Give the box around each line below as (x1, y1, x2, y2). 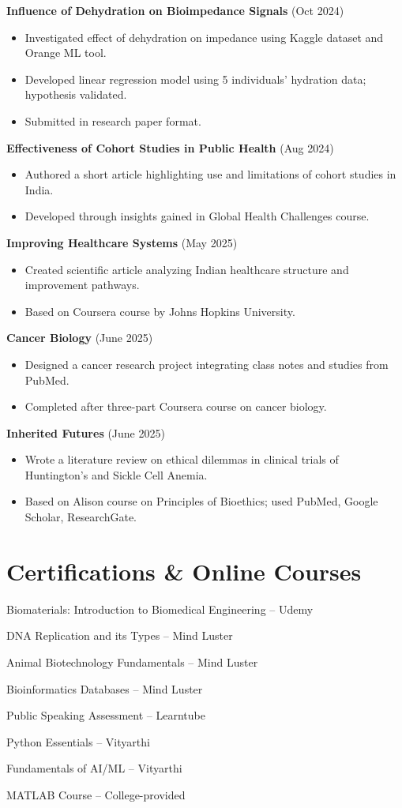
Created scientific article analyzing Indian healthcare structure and (24, 261, 349, 277)
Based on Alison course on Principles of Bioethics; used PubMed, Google (24, 493, 378, 509)
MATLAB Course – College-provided (6, 786, 186, 802)
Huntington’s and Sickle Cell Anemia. (24, 466, 208, 483)
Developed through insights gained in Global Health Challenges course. (24, 208, 370, 224)
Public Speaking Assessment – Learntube (6, 707, 205, 723)
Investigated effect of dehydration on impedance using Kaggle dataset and (24, 28, 384, 45)
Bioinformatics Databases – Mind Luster (6, 680, 203, 697)
